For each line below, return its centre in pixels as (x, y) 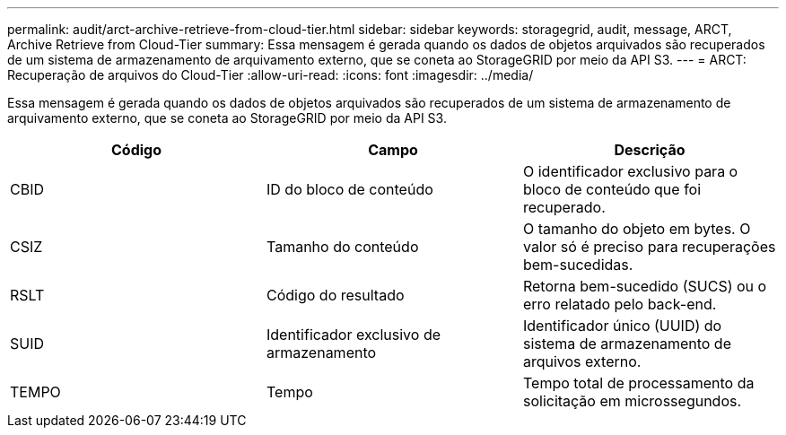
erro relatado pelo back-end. (620, 304)
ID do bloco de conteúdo (349, 189)
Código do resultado (335, 295)
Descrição (650, 150)
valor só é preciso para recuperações (649, 247)
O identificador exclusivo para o (630, 171)
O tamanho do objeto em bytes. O (637, 229)
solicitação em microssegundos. (632, 401)
